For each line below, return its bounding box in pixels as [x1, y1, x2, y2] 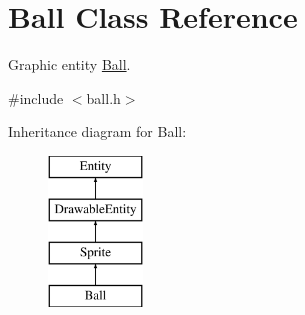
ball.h [86, 87, 121, 108]
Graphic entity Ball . [8, 54, 131, 75]
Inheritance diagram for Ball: [8, 121, 187, 142]
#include [8, 87, 64, 108]
